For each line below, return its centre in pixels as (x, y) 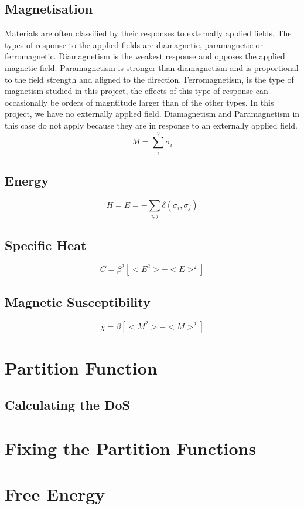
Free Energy (55, 494)
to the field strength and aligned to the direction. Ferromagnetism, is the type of (149, 79)
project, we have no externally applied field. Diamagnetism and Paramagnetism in (152, 114)
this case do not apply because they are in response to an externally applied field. (151, 125)
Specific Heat (46, 245)
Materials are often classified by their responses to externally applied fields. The (148, 33)
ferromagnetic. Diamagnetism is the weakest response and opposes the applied (145, 56)
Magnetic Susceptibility (78, 301)
